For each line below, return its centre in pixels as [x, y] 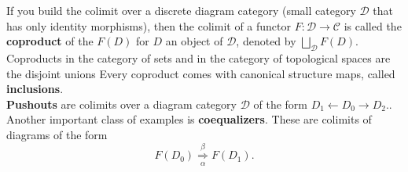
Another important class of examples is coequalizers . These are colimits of [189, 119]
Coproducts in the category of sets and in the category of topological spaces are [198, 57]
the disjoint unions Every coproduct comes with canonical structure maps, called [201, 73]
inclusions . [35, 89]
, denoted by [266, 41]
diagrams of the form [57, 134]
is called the [373, 25]
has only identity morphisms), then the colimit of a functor [149, 25]
